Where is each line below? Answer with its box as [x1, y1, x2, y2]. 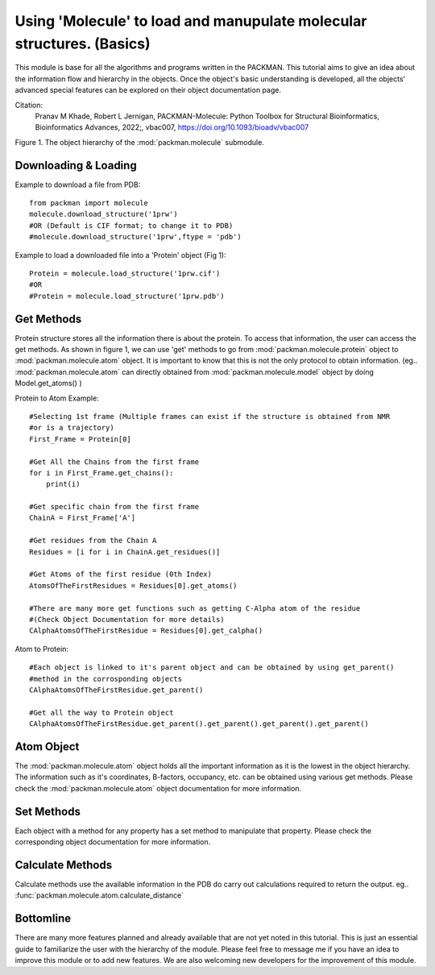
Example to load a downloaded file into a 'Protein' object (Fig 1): [14, 250, 227, 259]
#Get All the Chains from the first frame [29, 457, 200, 467]
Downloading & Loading [14, 158, 137, 172]
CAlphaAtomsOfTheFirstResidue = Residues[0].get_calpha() [29, 626, 263, 636]
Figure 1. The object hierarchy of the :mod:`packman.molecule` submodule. [14, 137, 265, 147]
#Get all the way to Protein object [29, 707, 174, 717]
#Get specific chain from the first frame [29, 502, 200, 512]
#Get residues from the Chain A [29, 536, 157, 546]
